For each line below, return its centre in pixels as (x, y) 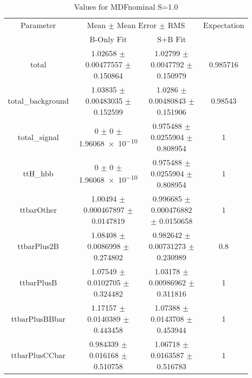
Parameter (38, 25)
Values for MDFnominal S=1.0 (126, 7)
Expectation (224, 25)
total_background (38, 101)
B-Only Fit (108, 39)
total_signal (38, 137)
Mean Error (137, 25)
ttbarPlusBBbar (38, 319)
